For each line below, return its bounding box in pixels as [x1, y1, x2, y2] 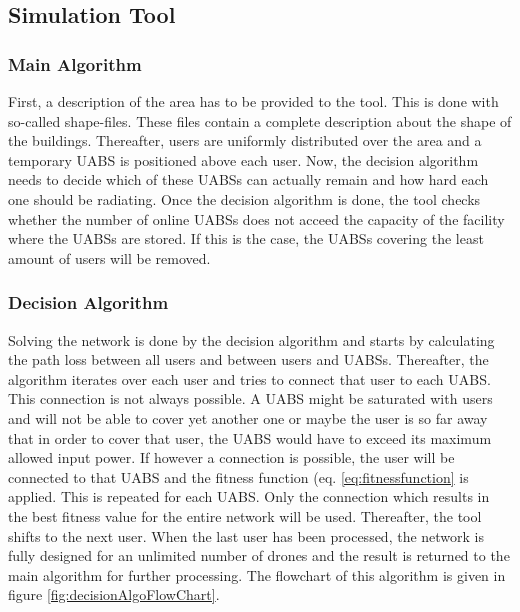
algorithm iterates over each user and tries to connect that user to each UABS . [8, 368, 491, 389]
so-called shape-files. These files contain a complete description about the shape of [8, 110, 512, 131]
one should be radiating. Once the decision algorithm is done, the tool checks [8, 188, 481, 209]
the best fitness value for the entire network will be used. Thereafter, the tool [8, 505, 482, 526]
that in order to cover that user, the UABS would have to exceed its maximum [8, 427, 492, 448]
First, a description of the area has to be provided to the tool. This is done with [8, 91, 499, 111]
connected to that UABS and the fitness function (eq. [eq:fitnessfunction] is [8, 466, 469, 487]
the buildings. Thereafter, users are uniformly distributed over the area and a [8, 130, 482, 151]
